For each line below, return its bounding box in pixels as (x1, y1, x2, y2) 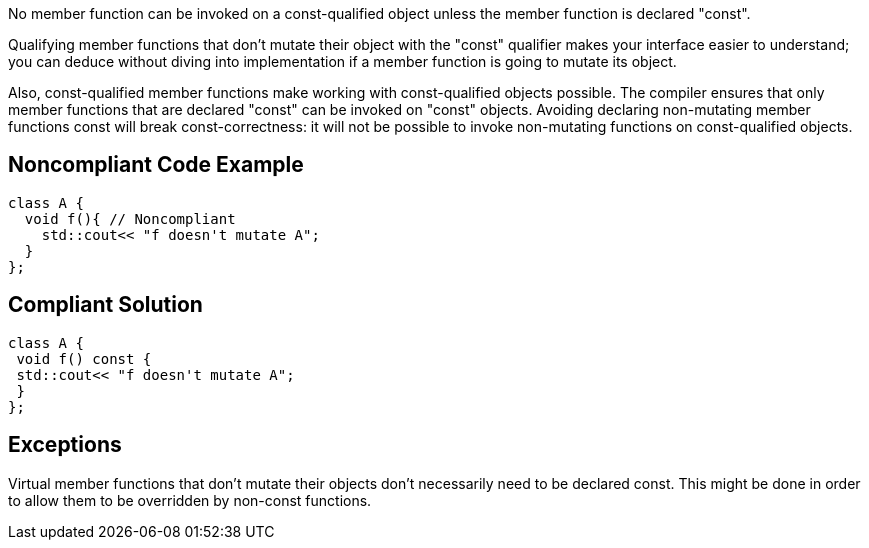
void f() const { (16, 350, 152, 367)
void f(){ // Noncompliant (24, 210, 236, 227)
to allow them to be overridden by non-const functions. (8, 491, 372, 509)
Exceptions (8, 432, 122, 458)
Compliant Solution (8, 292, 203, 318)
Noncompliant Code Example (8, 152, 304, 178)
